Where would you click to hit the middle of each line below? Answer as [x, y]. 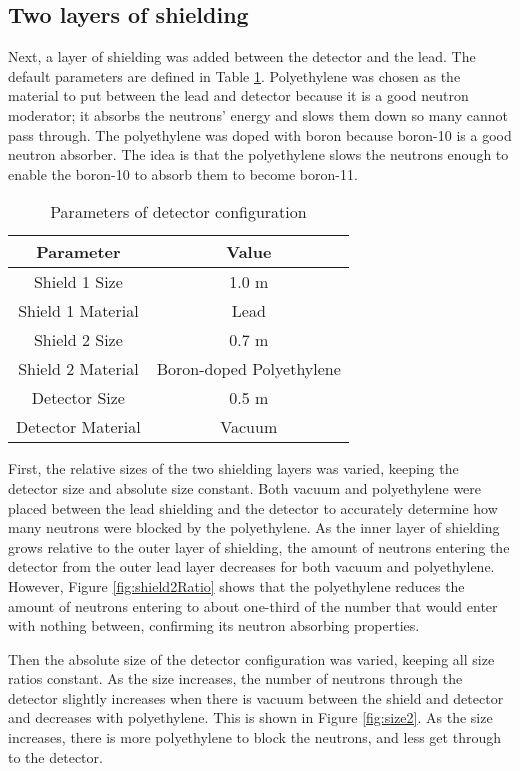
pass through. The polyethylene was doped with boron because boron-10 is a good [260, 134]
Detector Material [78, 427]
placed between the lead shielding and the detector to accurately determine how [253, 507]
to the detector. [55, 756]
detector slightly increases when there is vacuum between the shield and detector [256, 697]
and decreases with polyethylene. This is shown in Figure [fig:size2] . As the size [250, 717]
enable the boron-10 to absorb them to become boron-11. [183, 173]
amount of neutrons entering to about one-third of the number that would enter [253, 605]
